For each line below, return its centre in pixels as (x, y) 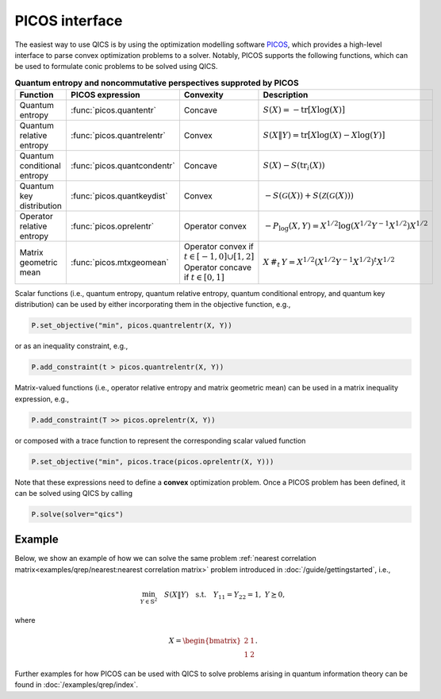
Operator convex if (219, 247)
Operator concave (218, 267)
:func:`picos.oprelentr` (113, 226)
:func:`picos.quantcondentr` (123, 166)
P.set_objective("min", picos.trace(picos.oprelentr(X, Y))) (153, 461)
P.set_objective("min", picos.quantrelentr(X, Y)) (132, 326)
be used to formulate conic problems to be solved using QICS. (116, 67)
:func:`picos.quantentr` (113, 110)
